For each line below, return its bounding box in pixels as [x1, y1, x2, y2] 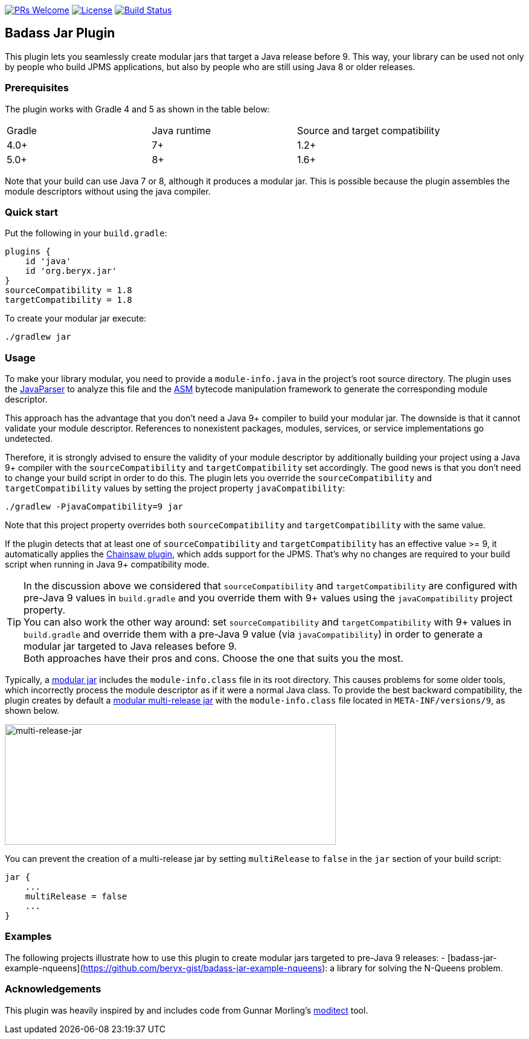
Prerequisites [5, 82, 69, 94]
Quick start [5, 206, 59, 218]
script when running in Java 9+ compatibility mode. [5, 559, 210, 570]
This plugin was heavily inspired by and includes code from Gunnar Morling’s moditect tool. [5, 1005, 368, 1015]
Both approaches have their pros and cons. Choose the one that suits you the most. [24, 652, 403, 665]
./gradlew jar [5, 332, 71, 342]
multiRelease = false [25, 892, 127, 902]
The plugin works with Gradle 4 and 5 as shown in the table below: [5, 103, 270, 114]
